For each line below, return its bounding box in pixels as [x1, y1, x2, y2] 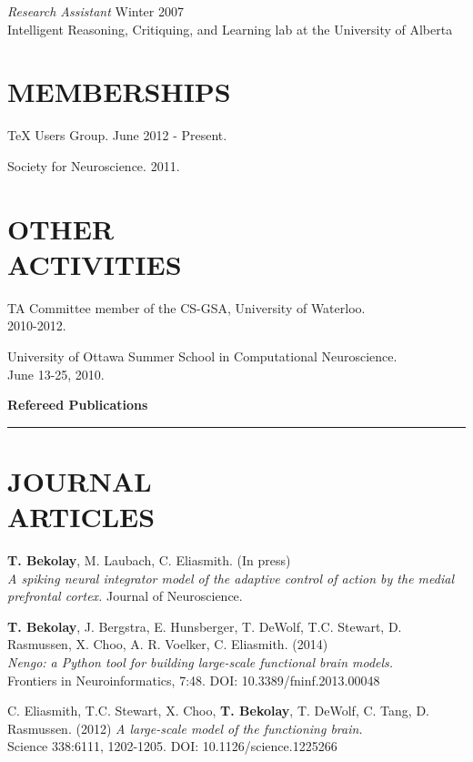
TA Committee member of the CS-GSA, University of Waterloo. [7, 298, 366, 317]
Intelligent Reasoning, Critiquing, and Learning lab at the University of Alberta [7, 19, 453, 38]
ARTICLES [7, 498, 156, 535]
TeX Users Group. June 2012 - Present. [7, 126, 227, 145]
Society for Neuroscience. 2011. [7, 156, 180, 175]
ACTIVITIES [7, 245, 182, 282]
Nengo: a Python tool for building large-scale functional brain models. [7, 653, 394, 672]
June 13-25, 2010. [7, 364, 105, 383]
